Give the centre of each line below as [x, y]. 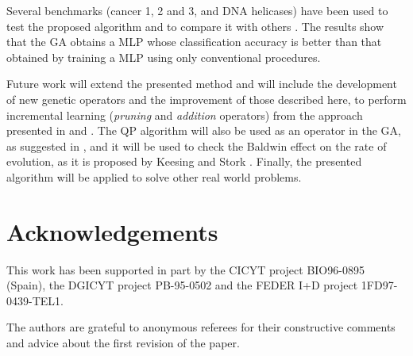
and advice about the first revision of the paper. [123, 343]
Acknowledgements [112, 231]
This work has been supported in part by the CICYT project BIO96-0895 [185, 269]
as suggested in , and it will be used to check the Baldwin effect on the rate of [197, 145]
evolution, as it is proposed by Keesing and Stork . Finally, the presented [184, 161]
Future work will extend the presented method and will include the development [202, 84]
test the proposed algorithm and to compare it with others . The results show [195, 26]
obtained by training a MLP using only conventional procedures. [164, 57]
